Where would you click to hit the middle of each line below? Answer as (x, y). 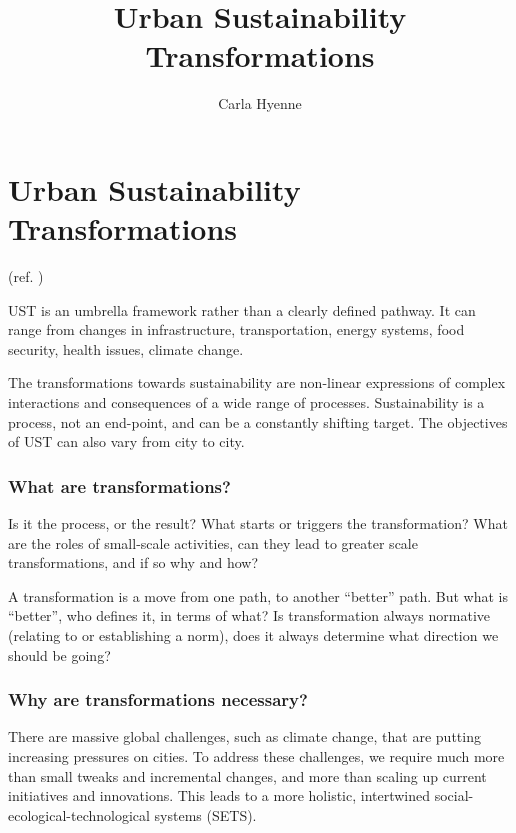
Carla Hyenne (260, 103)
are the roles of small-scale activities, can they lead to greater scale (213, 542)
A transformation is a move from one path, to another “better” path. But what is (258, 595)
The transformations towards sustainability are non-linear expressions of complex (257, 382)
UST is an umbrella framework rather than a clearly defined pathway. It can (242, 309)
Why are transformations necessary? (158, 699)
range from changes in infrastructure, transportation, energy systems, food (236, 329)
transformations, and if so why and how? (133, 562)
